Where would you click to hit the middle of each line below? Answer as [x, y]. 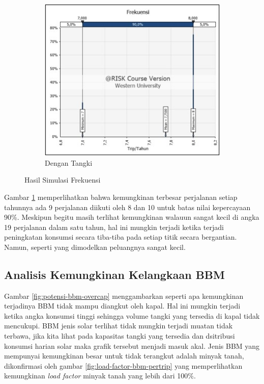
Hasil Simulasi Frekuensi [63, 180]
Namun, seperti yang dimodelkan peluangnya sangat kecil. [95, 247]
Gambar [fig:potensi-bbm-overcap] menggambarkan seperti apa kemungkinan [124, 296]
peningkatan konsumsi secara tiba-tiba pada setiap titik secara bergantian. [121, 237]
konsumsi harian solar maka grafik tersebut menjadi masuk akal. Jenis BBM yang [132, 345]
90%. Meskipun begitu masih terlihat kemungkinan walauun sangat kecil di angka [132, 217]
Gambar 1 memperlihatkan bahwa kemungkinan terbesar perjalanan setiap [121, 197]
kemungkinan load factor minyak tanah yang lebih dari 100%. [100, 376]
